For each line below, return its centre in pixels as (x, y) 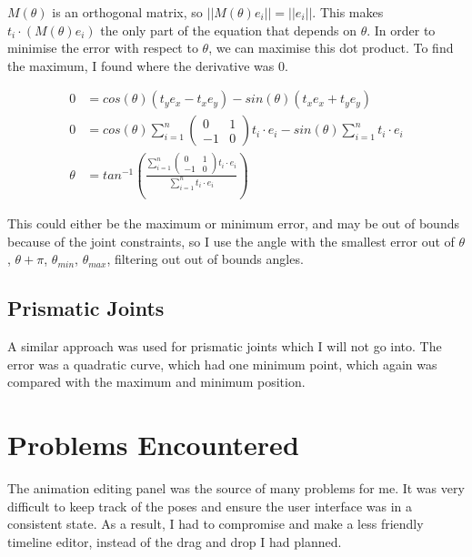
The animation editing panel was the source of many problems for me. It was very (236, 488)
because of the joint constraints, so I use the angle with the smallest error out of (231, 241)
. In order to (401, 30)
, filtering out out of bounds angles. (205, 259)
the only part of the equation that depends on (228, 30)
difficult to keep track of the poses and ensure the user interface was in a (210, 506)
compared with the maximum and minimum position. (156, 382)
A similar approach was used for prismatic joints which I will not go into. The (225, 346)
